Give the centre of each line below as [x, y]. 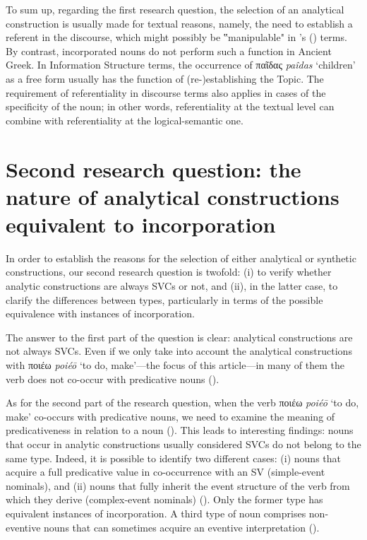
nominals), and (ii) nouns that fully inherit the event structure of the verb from [178, 485]
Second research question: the [154, 169]
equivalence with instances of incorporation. [100, 313]
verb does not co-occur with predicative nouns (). [113, 378]
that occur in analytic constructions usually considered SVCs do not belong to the [183, 444]
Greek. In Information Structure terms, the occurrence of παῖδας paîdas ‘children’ [181, 65]
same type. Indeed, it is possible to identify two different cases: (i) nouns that [173, 458]
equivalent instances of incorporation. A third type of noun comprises [156, 513]
